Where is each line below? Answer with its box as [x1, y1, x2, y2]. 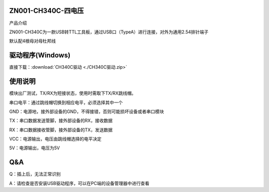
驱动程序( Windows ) [9, 51, 71, 60]
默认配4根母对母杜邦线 [9, 38, 56, 44]
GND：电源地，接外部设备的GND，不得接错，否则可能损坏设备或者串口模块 [9, 108, 164, 114]
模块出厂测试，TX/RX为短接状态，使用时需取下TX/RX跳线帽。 [9, 90, 136, 96]
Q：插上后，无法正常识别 [9, 171, 61, 177]
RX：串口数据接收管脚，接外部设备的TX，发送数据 [9, 127, 113, 133]
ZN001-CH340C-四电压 [9, 6, 84, 15]
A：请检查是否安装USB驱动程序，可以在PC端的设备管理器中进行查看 [9, 180, 149, 186]
